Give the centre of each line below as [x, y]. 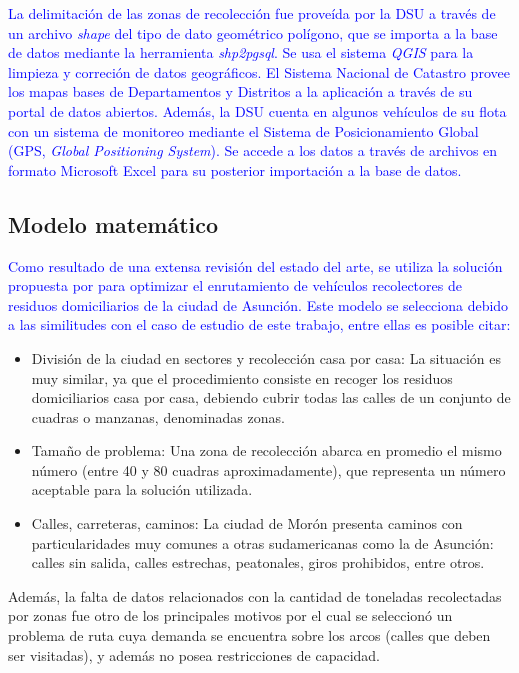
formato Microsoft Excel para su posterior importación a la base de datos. [235, 169]
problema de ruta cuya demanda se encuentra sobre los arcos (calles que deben [249, 635]
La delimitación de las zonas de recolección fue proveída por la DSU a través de [252, 13]
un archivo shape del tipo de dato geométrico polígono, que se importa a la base [253, 32]
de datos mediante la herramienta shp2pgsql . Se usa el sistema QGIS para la [241, 52]
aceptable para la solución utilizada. [142, 489]
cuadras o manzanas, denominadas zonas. [158, 416]
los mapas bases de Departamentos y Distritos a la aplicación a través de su [240, 91]
